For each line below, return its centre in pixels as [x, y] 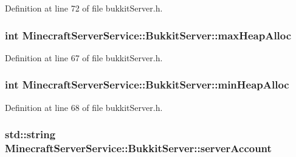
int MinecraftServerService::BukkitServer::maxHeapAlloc [148, 35]
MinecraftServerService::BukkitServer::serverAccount [138, 148]
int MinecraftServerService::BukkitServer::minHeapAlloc [147, 85]
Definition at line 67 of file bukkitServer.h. [84, 57]
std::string [30, 134]
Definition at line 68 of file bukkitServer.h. [84, 107]
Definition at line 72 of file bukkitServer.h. [84, 8]
